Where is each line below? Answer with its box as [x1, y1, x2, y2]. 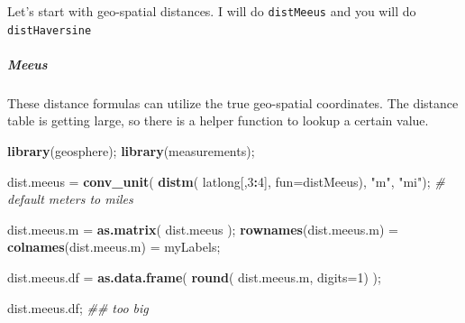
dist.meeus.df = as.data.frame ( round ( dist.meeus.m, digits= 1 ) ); [7, 268, 381, 287]
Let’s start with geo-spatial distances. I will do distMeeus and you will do [7, 2, 416, 20]
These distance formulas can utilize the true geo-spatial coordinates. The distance [7, 93, 459, 112]
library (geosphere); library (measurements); [7, 142, 255, 161]
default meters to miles [7, 189, 133, 208]
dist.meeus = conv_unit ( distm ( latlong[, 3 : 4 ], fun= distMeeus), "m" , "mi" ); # [7, 171, 445, 190]
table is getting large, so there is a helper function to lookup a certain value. [7, 111, 429, 130]
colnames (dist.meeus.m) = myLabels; [7, 237, 221, 256]
